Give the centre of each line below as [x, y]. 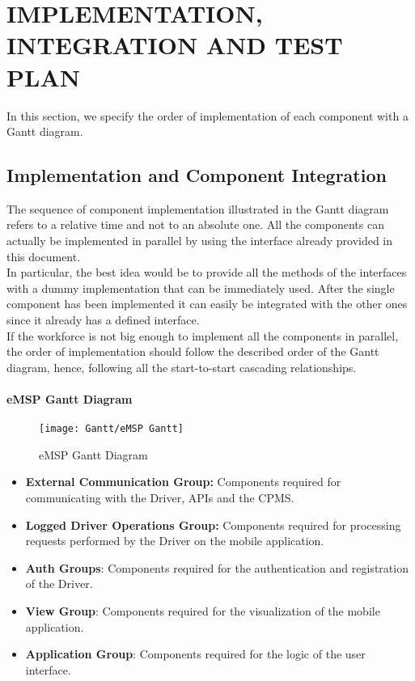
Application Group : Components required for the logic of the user [195, 654]
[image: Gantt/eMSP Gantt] [111, 429]
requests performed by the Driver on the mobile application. [175, 541]
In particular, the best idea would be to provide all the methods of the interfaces [207, 272]
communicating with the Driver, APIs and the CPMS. [160, 498]
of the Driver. [59, 584]
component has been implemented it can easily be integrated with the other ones [207, 304]
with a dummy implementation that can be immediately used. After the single [201, 288]
